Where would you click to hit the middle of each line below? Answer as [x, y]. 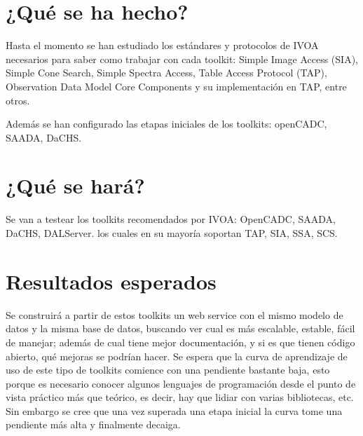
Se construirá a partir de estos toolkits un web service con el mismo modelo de [174, 314]
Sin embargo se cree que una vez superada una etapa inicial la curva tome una [174, 410]
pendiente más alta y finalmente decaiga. [93, 424]
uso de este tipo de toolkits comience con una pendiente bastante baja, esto [168, 370]
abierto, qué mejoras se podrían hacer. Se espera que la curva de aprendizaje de [177, 356]
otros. [18, 100]
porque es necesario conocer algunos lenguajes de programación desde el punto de [181, 383]
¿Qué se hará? [75, 185]
